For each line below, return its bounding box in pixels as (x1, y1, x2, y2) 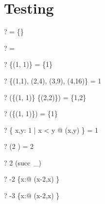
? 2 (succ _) (4, 157, 42, 167)
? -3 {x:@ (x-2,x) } (4, 190, 60, 201)
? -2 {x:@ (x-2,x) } (4, 174, 60, 184)
